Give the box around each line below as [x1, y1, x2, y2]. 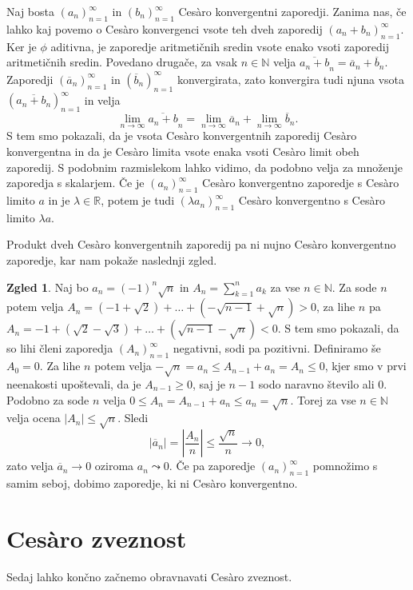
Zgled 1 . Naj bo [6, 278, 89, 295]
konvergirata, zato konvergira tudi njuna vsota [177, 70, 405, 87]
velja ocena [6, 409, 61, 426]
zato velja [6, 457, 54, 474]
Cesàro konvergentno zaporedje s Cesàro [202, 174, 399, 191]
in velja [84, 91, 121, 108]
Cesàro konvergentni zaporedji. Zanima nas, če [178, 3, 407, 19]
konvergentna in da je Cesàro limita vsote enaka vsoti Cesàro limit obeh [6, 143, 359, 160]
